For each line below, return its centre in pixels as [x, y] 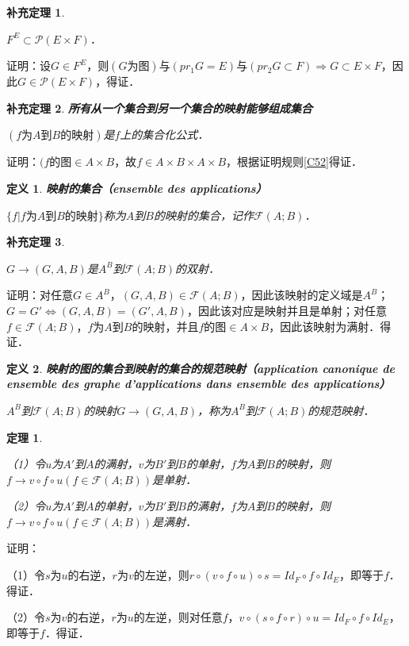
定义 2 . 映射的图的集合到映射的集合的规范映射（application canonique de [201, 368]
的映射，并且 [165, 326]
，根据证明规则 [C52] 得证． [294, 161]
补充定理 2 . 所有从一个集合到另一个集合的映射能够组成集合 [159, 108]
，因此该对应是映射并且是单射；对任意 [287, 310]
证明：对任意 [40, 295]
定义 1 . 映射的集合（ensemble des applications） [137, 188]
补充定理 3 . [36, 242]
